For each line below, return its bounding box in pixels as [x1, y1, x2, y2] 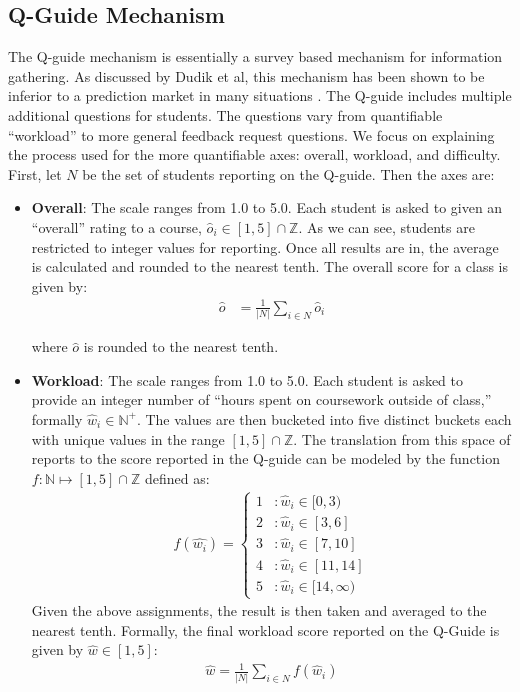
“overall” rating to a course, [31, 216, 202, 237]
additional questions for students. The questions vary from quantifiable [8, 104, 443, 125]
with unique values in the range [31, 428, 225, 449]
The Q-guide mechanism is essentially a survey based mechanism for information [8, 46, 503, 67]
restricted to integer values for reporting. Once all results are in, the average [31, 236, 499, 257]
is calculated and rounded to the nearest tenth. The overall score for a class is [31, 256, 509, 277]
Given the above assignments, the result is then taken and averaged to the [31, 600, 487, 621]
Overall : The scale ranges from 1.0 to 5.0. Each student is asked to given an [31, 197, 503, 218]
